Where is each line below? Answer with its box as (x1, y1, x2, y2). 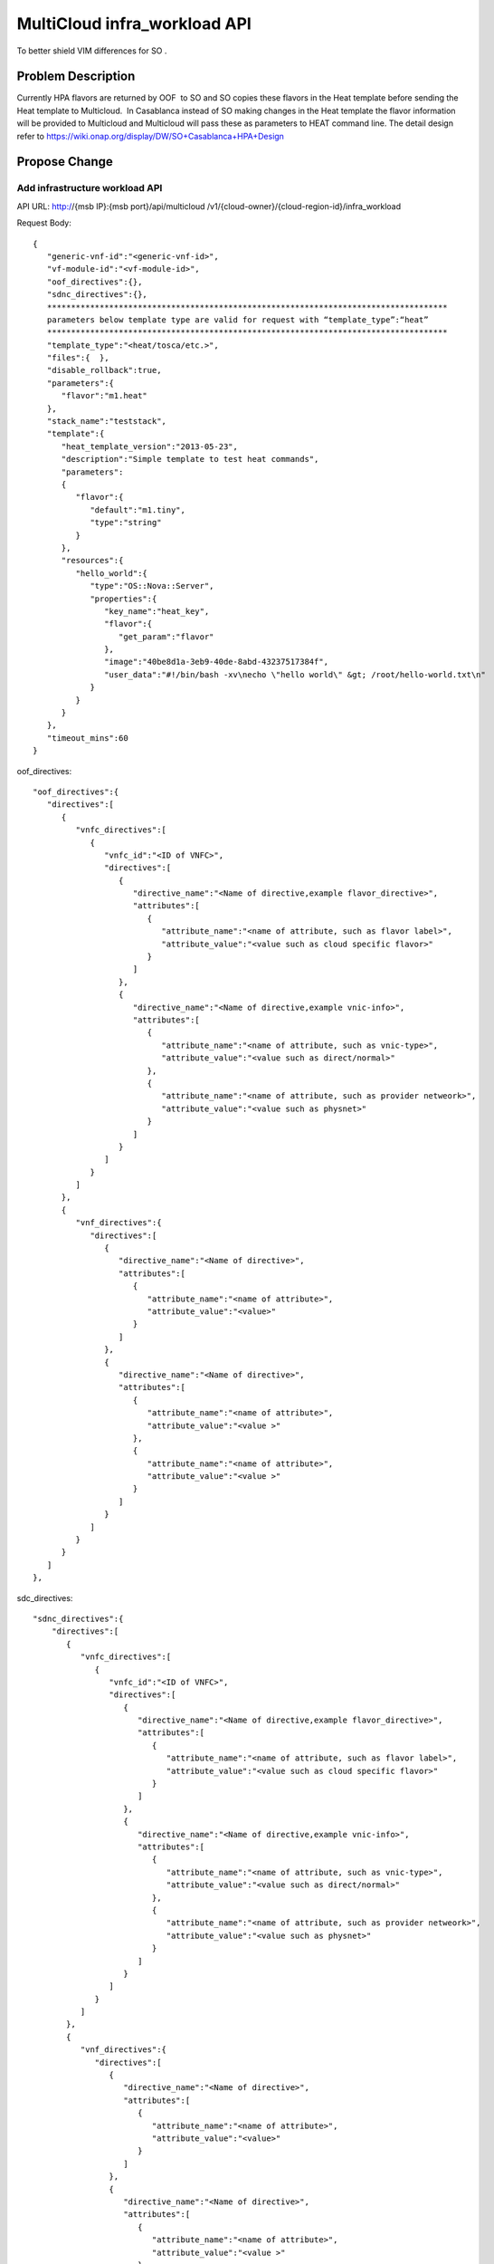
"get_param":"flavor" (118, 631, 214, 642)
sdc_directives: (16, 1592, 73, 1603)
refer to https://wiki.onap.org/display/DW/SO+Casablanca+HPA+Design (16, 130, 285, 141)
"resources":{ (61, 555, 124, 566)
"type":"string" (90, 517, 162, 528)
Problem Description (16, 69, 136, 84)
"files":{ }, (46, 353, 109, 363)
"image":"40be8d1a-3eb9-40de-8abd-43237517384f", (104, 657, 329, 667)
